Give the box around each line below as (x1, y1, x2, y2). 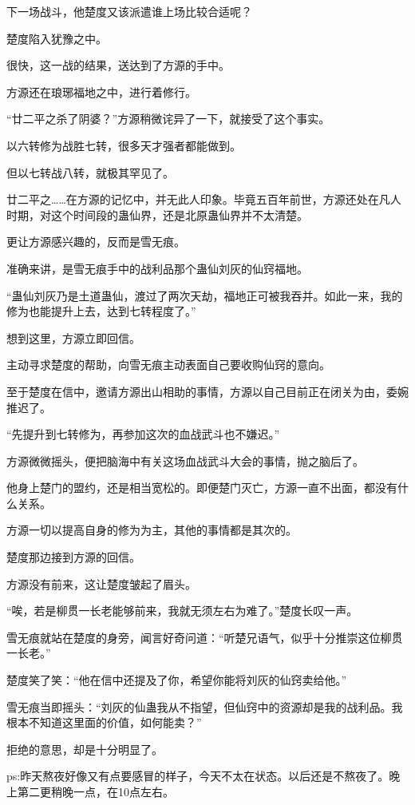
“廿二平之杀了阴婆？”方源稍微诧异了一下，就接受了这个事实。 (6, 110, 330, 127)
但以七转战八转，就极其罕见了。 (6, 164, 174, 180)
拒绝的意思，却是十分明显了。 (6, 740, 163, 757)
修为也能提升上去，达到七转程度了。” (6, 303, 196, 319)
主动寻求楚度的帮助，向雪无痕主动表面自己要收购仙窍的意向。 (6, 356, 330, 373)
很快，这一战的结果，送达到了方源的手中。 (6, 57, 230, 73)
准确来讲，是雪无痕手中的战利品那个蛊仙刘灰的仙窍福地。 (6, 260, 308, 276)
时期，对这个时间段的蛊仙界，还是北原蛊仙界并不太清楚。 (6, 206, 308, 223)
